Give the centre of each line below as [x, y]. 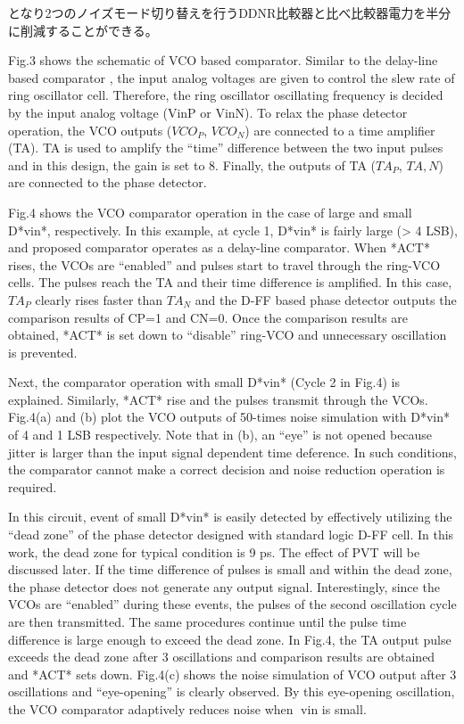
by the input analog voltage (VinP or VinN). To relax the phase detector [208, 112]
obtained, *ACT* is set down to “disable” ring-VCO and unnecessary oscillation [228, 335]
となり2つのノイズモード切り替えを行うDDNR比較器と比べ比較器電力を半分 [230, 12]
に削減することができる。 [83, 30]
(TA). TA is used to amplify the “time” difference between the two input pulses [226, 148]
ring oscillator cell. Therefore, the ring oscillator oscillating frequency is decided [226, 95]
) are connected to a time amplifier [340, 130]
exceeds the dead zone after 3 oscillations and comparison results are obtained [222, 657]
